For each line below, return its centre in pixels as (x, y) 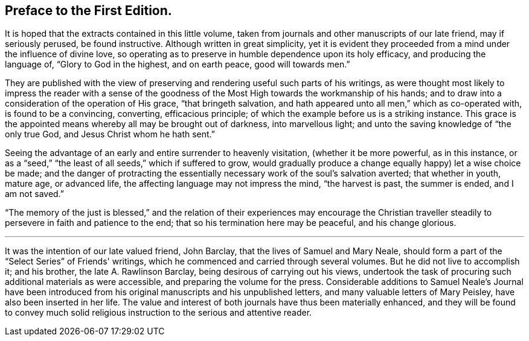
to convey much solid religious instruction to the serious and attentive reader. (159, 313)
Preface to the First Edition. (88, 11)
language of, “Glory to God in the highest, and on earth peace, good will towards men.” (178, 64)
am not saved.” (35, 194)
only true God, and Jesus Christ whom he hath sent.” (110, 134)
